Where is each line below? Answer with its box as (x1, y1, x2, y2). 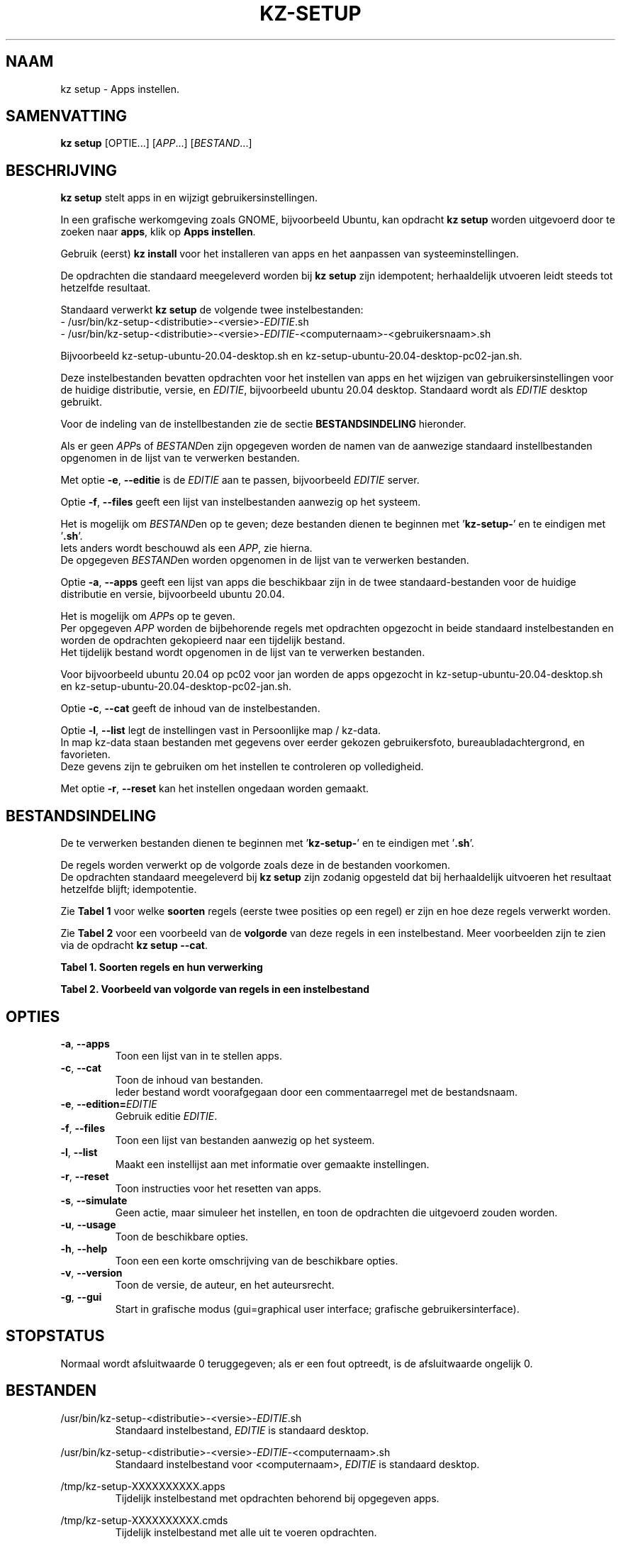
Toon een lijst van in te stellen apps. (115, 1049, 282, 1062)
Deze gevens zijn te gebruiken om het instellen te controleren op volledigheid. (60, 760, 424, 773)
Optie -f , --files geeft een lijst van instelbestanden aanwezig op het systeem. (60, 496, 421, 509)
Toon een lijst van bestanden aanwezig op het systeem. (115, 1133, 375, 1146)
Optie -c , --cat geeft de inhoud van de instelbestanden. (60, 702, 320, 715)
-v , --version (60, 1266, 123, 1279)
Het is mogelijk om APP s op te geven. (60, 610, 235, 623)
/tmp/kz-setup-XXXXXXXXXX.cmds (60, 1514, 228, 1526)
